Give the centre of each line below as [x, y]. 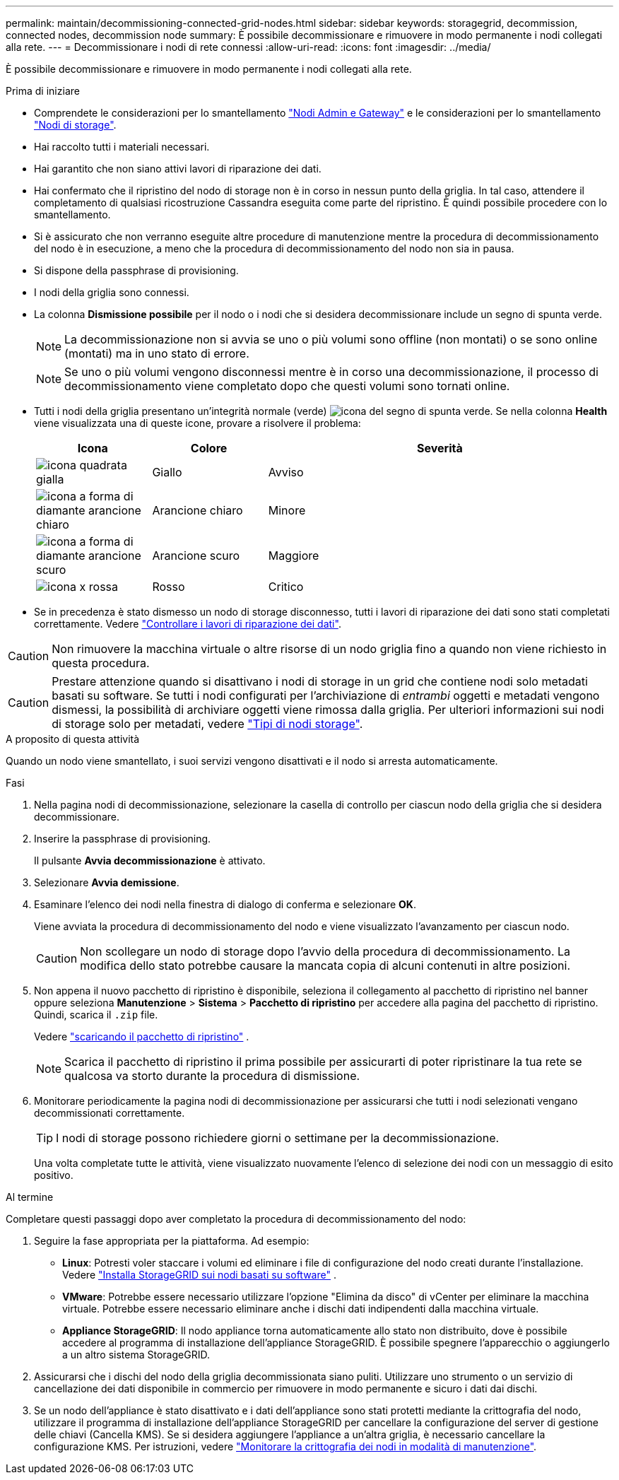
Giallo [167, 472]
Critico [286, 587]
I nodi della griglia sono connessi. [112, 292]
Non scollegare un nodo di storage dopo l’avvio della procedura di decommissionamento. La [325, 951]
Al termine [30, 1197]
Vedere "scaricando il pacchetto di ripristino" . [142, 1036]
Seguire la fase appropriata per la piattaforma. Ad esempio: [172, 1241]
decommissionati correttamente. [110, 1113]
